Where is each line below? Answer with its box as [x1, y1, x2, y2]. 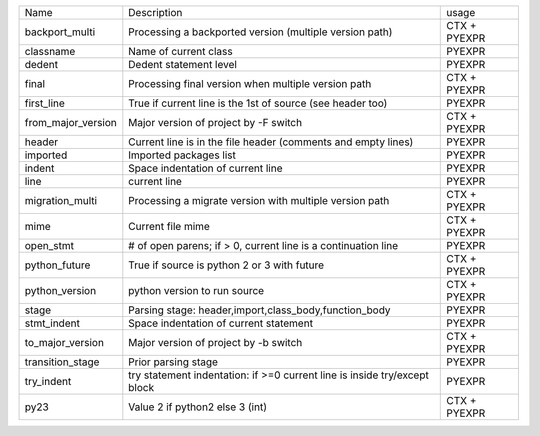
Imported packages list [128, 148, 237, 162]
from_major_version [24, 116, 117, 129]
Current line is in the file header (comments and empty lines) [128, 135, 414, 149]
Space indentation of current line [128, 161, 283, 175]
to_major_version [24, 336, 105, 349]
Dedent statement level [128, 58, 237, 71]
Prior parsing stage [128, 355, 219, 369]
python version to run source [128, 284, 265, 297]
